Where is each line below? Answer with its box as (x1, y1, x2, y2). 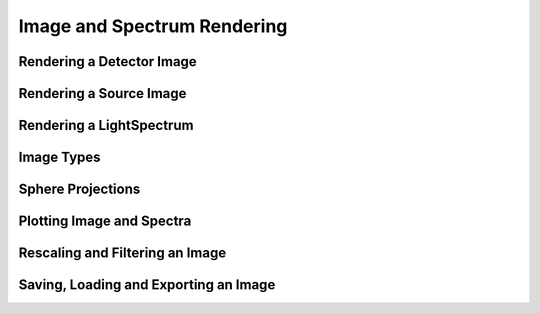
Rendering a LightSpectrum (18, 117, 194, 134)
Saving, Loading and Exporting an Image (18, 276, 276, 294)
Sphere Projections (18, 181, 141, 198)
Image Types (18, 149, 101, 166)
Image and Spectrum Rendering (18, 15, 288, 37)
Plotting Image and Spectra (18, 213, 192, 230)
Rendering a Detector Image (18, 53, 197, 70)
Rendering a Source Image (18, 85, 187, 102)
